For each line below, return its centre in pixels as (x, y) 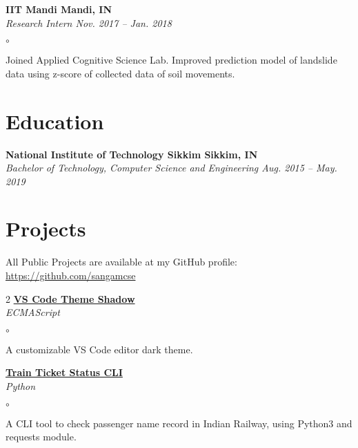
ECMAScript (33, 312)
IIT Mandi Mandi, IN (59, 9)
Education (55, 121)
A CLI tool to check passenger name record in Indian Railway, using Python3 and (179, 423)
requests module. (41, 437)
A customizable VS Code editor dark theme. (99, 349)
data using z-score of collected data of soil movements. (120, 73)
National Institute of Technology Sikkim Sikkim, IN (132, 154)
